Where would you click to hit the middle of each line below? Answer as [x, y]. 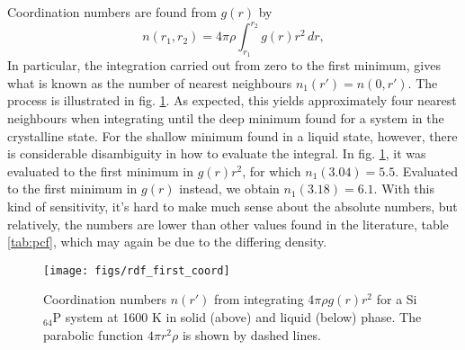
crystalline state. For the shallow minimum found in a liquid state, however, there [232, 135]
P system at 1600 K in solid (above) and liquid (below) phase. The [237, 317]
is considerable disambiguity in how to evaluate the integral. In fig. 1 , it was [217, 153]
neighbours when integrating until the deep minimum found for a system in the [226, 118]
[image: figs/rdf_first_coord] [137, 270]
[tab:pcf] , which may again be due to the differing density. [167, 242]
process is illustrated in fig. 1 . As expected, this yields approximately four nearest [232, 100]
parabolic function [94, 334]
